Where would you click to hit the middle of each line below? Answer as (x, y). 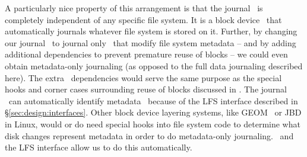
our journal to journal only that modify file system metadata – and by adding (151, 42)
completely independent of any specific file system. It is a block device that (143, 19)
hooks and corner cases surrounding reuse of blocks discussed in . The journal (146, 89)
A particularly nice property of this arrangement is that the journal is (134, 8)
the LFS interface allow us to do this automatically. (99, 147)
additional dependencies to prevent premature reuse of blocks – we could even (146, 54)
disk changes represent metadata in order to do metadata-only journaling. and (149, 135)
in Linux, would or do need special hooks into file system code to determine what (153, 124)
